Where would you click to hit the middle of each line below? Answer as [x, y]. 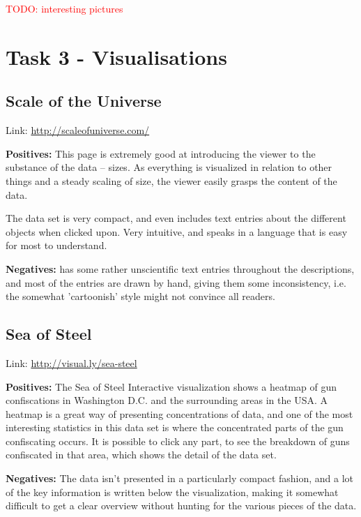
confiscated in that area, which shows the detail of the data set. [141, 455]
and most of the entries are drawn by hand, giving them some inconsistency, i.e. [176, 282]
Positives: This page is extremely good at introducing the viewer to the [161, 153]
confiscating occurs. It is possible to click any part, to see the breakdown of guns [178, 441]
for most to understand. [56, 245]
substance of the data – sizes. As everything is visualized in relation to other [169, 167]
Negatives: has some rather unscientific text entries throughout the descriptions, [180, 268]
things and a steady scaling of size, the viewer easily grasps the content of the [171, 180]
